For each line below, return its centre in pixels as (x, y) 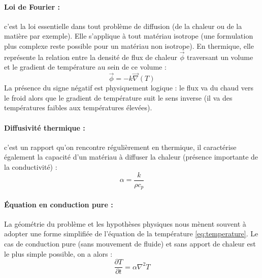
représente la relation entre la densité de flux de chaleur (91, 57)
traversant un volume (220, 57)
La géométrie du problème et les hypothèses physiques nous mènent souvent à (125, 223)
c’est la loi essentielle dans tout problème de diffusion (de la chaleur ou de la (123, 26)
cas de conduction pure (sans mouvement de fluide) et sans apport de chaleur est (130, 244)
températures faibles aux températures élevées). (78, 107)
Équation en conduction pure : (59, 204)
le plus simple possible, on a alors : (58, 253)
